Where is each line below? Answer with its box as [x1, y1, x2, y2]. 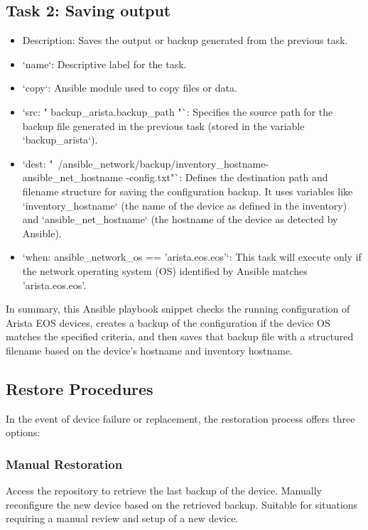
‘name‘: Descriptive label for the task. [22, 56, 187, 71]
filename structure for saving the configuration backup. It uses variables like [22, 183, 353, 198]
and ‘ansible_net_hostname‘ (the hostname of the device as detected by [22, 212, 338, 227]
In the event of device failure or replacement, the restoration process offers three [6, 411, 355, 426]
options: [6, 425, 40, 440]
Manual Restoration [6, 455, 123, 472]
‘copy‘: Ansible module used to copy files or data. [22, 80, 237, 95]
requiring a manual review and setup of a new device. [6, 511, 239, 526]
